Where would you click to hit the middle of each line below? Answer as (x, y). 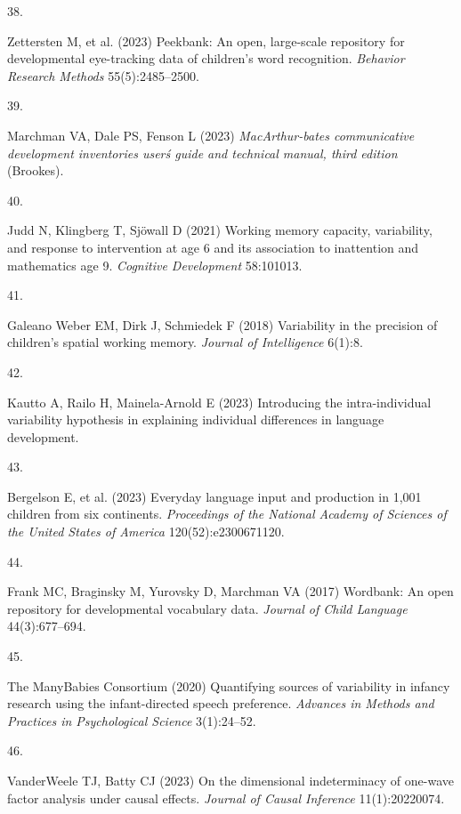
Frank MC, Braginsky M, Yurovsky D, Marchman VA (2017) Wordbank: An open (230, 591)
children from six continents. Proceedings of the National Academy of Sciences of (227, 514)
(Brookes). (36, 170)
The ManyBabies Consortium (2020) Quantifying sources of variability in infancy (229, 685)
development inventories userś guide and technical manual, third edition (202, 153)
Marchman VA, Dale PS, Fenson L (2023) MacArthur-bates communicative (211, 135)
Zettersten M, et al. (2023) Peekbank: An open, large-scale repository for (206, 40)
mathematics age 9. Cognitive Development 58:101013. (155, 265)
